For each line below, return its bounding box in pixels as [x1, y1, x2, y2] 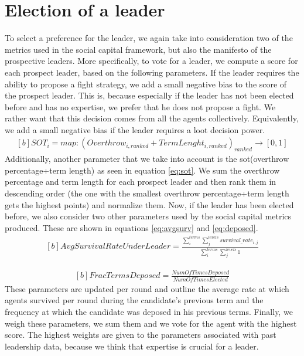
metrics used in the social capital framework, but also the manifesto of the [5, 43, 272, 55]
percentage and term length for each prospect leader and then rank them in [5, 175, 276, 188]
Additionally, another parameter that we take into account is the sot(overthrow [5, 152, 289, 165]
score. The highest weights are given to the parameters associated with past [5, 328, 276, 341]
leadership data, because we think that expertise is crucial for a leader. [5, 340, 259, 352]
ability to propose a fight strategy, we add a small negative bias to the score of [5, 77, 287, 90]
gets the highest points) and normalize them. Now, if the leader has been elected [5, 198, 294, 211]
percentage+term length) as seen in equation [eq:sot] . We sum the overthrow [5, 164, 280, 176]
